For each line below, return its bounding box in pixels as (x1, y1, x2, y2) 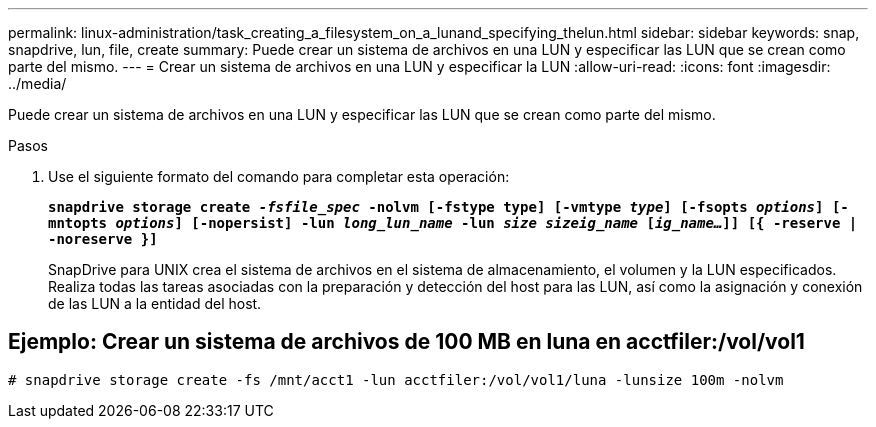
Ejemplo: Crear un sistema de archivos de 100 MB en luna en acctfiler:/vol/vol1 (8, 329, 805, 355)
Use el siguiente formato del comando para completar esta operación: (48, 168, 510, 185)
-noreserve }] (48, 231, 158, 247)
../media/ (8, 75, 67, 92)
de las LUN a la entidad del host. (48, 295, 262, 312)
